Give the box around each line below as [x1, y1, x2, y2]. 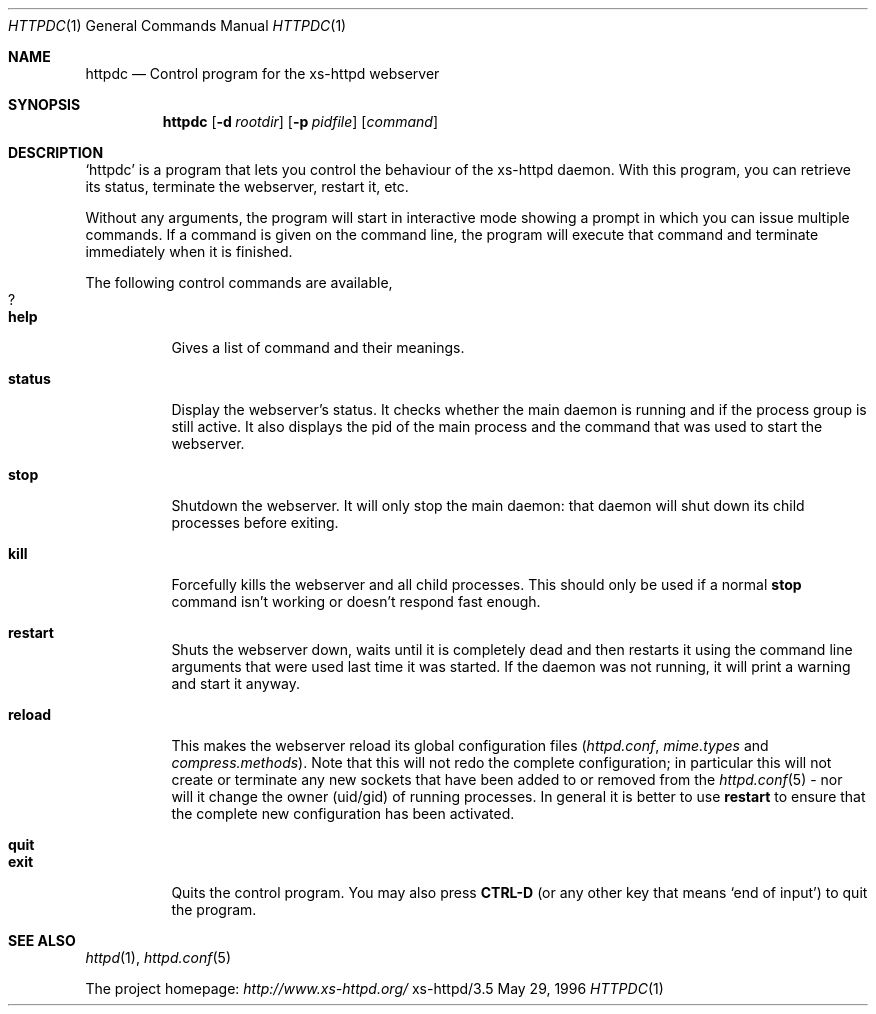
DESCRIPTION [8, 144, 104, 161]
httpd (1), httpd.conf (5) [85, 949, 231, 966]
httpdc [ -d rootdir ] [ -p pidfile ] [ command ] [162, 113, 438, 130]
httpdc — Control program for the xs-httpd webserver [85, 65, 440, 82]
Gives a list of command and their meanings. [171, 339, 465, 356]
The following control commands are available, [85, 274, 393, 291]
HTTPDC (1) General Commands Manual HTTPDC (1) [8, 17, 347, 34]
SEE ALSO [8, 932, 76, 949]
